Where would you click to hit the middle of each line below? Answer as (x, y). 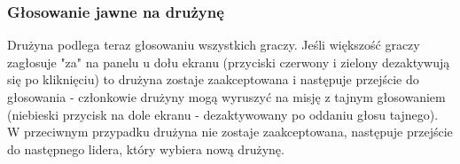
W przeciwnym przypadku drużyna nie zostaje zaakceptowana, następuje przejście (230, 132)
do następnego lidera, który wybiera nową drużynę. (146, 148)
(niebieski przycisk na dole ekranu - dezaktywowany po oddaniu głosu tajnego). (223, 114)
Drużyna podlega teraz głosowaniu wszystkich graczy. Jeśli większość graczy (214, 45)
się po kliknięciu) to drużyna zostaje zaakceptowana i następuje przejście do (213, 79)
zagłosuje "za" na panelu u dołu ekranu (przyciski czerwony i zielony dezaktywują (229, 62)
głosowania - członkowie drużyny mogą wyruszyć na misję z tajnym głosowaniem (226, 97)
